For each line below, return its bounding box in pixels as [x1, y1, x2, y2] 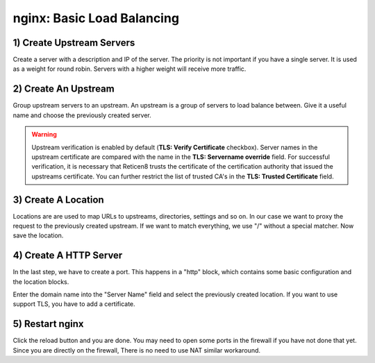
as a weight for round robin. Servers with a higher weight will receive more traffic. [12, 65, 247, 73]
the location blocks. [12, 278, 69, 286]
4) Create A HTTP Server [12, 250, 123, 262]
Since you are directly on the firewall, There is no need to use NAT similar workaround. [12, 346, 260, 354]
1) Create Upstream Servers [12, 37, 135, 49]
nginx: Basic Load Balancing [12, 10, 180, 26]
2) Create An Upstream [12, 83, 115, 95]
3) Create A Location [12, 194, 104, 205]
